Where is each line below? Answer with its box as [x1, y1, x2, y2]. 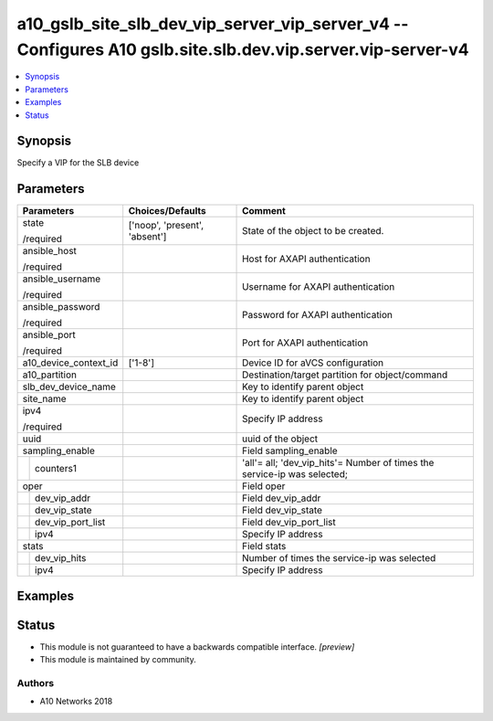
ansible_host [22, 245, 78, 258]
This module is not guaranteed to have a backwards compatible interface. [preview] [39, 641, 355, 652]
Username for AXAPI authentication [242, 281, 395, 293]
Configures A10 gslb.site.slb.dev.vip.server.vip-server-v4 [16, 39, 469, 59]
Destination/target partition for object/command [242, 368, 448, 381]
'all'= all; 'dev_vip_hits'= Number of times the [242, 457, 435, 470]
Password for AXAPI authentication [242, 309, 393, 322]
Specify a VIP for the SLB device [16, 157, 140, 168]
